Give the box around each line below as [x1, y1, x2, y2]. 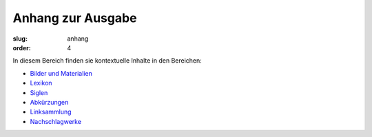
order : [12, 43, 31, 52]
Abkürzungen [30, 98, 69, 106]
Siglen [30, 88, 48, 96]
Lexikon [30, 79, 52, 87]
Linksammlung [30, 107, 72, 116]
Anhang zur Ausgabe [12, 10, 137, 25]
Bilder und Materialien [30, 69, 92, 77]
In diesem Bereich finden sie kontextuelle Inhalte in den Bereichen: [12, 56, 203, 65]
